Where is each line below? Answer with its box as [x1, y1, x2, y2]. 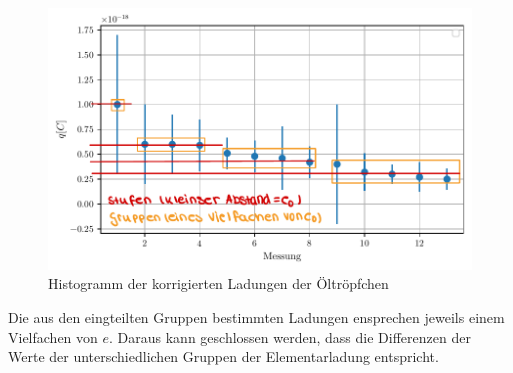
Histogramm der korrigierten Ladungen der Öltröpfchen [48, 273, 389, 294]
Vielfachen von [8, 326, 98, 347]
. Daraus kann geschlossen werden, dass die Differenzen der [109, 326, 471, 347]
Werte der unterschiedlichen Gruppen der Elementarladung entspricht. [8, 346, 439, 367]
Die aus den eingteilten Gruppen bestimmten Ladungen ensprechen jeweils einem [8, 307, 505, 327]
